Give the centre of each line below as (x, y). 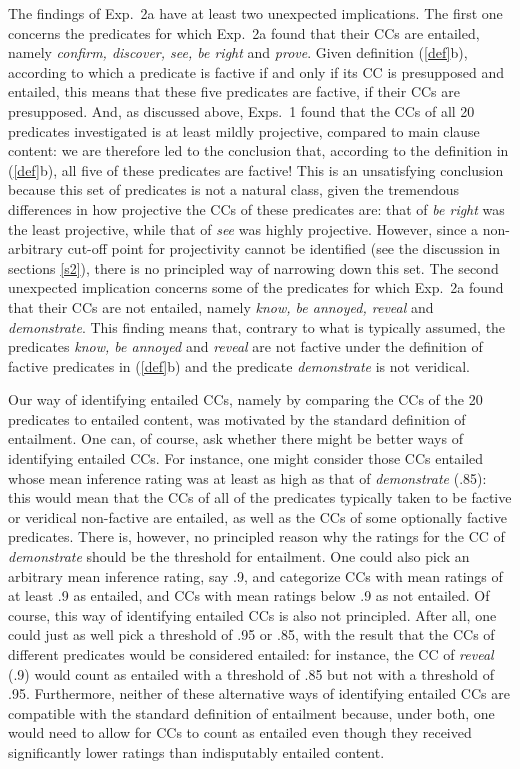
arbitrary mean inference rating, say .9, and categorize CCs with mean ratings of (255, 575)
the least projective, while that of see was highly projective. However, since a (243, 228)
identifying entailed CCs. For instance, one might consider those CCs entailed (246, 458)
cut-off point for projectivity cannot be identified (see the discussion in (284, 248)
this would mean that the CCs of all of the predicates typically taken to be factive (260, 497)
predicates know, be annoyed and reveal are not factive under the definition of (245, 346)
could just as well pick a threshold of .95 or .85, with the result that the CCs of (251, 634)
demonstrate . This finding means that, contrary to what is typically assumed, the (257, 326)
